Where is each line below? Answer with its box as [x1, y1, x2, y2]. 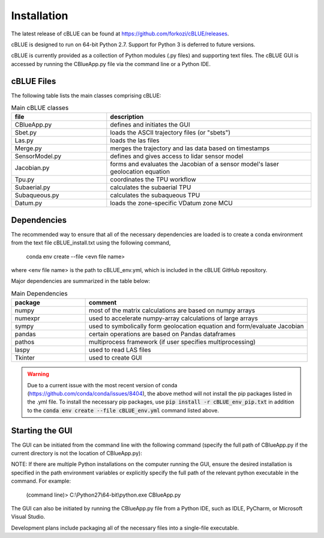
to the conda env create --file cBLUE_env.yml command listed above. [27, 407, 219, 414]
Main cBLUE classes [11, 104, 69, 112]
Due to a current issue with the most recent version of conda [27, 381, 178, 388]
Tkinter [14, 354, 35, 362]
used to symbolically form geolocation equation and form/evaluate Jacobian [88, 322, 304, 330]
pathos [14, 338, 35, 346]
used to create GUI [88, 354, 142, 362]
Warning [27, 370, 49, 378]
